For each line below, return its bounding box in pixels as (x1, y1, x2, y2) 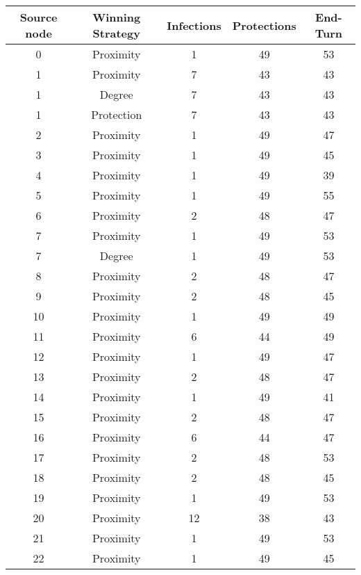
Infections (167, 17, 221, 33)
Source (19, 9, 58, 25)
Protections (232, 17, 296, 33)
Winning (92, 9, 141, 25)
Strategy (92, 25, 140, 41)
